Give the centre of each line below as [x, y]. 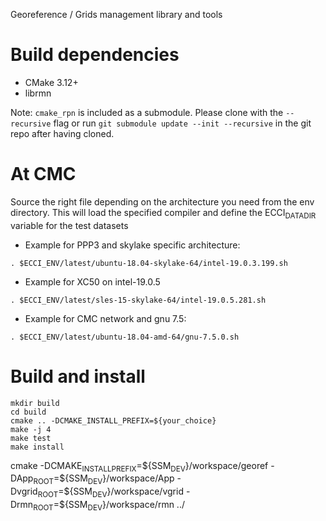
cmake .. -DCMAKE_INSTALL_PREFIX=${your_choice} [113, 420]
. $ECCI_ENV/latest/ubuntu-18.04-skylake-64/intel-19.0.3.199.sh [149, 263]
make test [31, 438]
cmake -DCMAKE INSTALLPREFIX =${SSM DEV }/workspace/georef [139, 466]
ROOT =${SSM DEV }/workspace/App [104, 479]
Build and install [78, 376]
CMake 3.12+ [51, 82]
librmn [38, 93]
